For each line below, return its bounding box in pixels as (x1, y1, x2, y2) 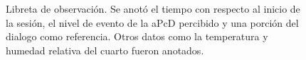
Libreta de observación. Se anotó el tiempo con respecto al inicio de (6, 1, 300, 16)
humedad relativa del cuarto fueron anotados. (6, 42, 204, 57)
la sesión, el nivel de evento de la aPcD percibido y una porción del (6, 15, 299, 30)
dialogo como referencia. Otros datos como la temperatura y (6, 29, 268, 44)
